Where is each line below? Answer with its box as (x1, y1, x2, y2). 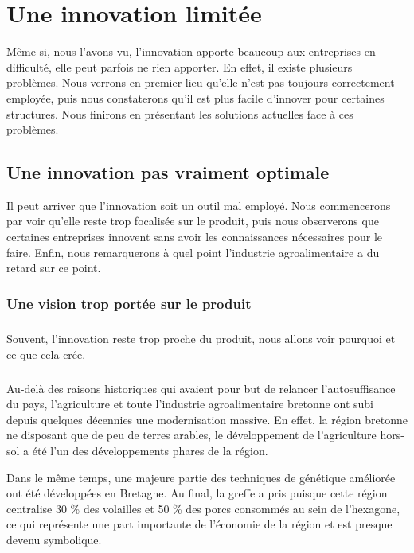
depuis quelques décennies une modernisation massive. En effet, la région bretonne (6, 411, 408, 427)
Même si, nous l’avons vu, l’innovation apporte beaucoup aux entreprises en (6, 43, 376, 60)
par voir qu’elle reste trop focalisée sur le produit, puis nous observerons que (6, 212, 379, 229)
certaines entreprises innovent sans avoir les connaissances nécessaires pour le (6, 228, 383, 245)
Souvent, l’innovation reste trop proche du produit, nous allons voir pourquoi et (6, 330, 396, 347)
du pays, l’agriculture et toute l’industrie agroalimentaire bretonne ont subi (6, 395, 373, 412)
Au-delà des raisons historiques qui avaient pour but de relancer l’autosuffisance (6, 380, 396, 396)
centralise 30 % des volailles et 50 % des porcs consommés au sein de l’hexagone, (6, 500, 400, 516)
